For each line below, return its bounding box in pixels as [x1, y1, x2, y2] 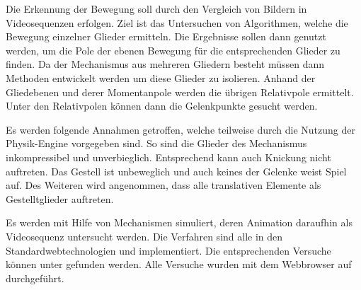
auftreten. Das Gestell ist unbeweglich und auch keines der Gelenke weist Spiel [6, 163, 347, 178]
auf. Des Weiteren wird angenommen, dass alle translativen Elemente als [6, 178, 321, 192]
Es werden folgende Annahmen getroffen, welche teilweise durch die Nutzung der [6, 122, 355, 137]
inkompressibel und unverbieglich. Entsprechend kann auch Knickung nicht [6, 149, 331, 164]
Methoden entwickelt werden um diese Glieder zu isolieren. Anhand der [6, 70, 316, 85]
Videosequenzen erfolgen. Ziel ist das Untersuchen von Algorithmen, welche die [6, 15, 348, 30]
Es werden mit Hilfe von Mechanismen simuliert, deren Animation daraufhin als [6, 215, 353, 230]
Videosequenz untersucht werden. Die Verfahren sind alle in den [6, 228, 283, 243]
